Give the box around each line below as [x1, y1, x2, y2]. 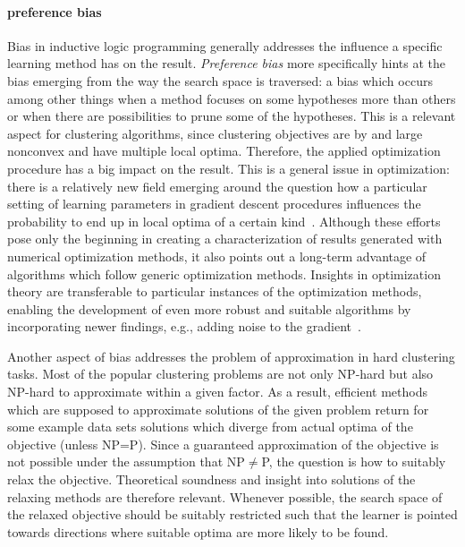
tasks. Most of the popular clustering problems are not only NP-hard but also [7, 364, 434, 383]
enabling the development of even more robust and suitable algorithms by [7, 299, 411, 318]
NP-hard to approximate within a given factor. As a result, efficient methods [7, 382, 427, 401]
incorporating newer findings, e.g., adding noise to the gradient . [7, 317, 361, 336]
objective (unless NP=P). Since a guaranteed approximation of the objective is [7, 434, 439, 453]
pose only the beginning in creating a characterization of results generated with [7, 229, 443, 248]
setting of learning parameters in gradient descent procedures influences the [7, 194, 421, 213]
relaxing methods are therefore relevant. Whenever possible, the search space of [7, 487, 443, 506]
